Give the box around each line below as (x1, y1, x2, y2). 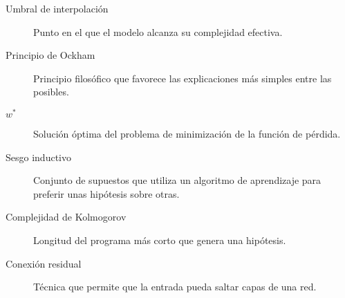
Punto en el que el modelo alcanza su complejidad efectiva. (33, 24, 283, 39)
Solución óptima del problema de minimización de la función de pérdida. (33, 127, 341, 141)
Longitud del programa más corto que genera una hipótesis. (33, 233, 286, 248)
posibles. (33, 84, 69, 99)
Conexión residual (6, 256, 82, 270)
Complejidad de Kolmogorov (6, 209, 127, 224)
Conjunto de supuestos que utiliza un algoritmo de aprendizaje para (33, 173, 321, 187)
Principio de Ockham (6, 48, 95, 62)
